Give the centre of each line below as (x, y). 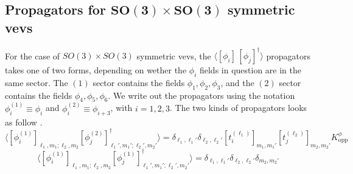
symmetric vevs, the (174, 55)
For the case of (33, 55)
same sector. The (37, 82)
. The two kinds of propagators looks (239, 108)
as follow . (24, 122)
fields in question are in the (250, 70)
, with (121, 108)
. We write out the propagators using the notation (201, 95)
